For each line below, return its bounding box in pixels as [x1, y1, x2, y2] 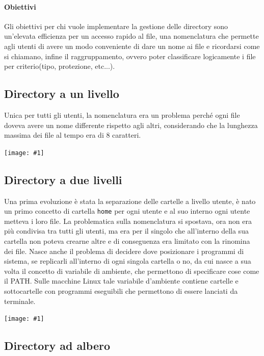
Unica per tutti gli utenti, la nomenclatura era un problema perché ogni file [4, 109, 240, 120]
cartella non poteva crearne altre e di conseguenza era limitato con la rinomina [4, 236, 250, 246]
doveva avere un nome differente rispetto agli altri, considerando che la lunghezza [4, 119, 258, 130]
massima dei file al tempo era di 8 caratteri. [4, 130, 141, 140]
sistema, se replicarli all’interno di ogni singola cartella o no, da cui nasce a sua [4, 256, 251, 266]
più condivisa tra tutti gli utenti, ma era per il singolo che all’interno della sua [4, 225, 249, 236]
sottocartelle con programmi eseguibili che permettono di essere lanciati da [4, 286, 238, 296]
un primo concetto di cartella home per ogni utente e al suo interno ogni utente [4, 206, 250, 216]
